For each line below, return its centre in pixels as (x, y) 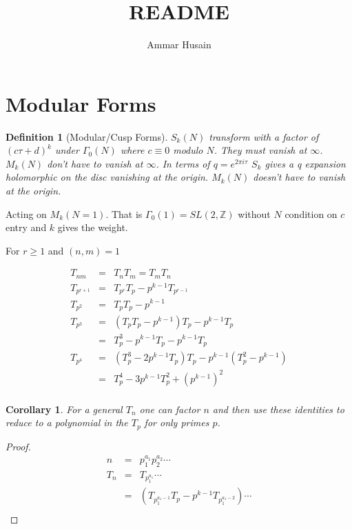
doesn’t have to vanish (299, 177)
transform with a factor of (264, 136)
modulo (188, 150)
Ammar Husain (179, 44)
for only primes (177, 422)
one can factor (170, 409)
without (254, 213)
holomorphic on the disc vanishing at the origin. (107, 177)
